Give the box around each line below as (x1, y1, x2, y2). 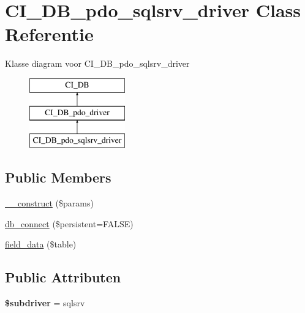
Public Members (5, 168, 111, 187)
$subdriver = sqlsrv (5, 296, 85, 309)
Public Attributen (5, 268, 121, 287)
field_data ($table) (5, 238, 77, 251)
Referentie (5, 21, 94, 47)
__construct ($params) (5, 197, 94, 209)
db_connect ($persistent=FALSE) (5, 217, 134, 230)
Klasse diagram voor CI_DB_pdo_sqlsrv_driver (5, 57, 190, 70)
